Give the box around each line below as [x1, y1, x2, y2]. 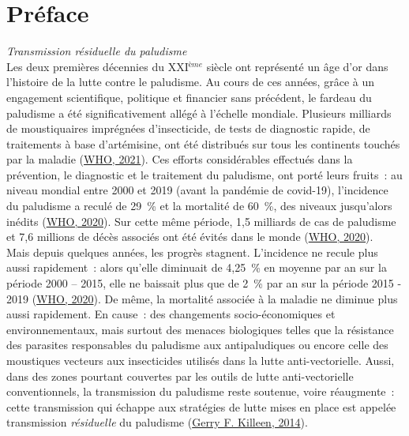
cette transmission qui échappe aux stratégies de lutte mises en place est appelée [6, 398, 396, 415]
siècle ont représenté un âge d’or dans [206, 58, 388, 74]
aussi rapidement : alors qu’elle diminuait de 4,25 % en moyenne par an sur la [6, 259, 387, 276]
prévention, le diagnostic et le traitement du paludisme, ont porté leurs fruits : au [6, 166, 403, 182]
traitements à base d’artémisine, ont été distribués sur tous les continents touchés [6, 135, 400, 152]
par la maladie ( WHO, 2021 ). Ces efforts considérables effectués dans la [6, 151, 353, 167]
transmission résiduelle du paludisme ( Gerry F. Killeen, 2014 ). [6, 414, 308, 430]
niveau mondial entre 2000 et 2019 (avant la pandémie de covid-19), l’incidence [6, 182, 388, 198]
